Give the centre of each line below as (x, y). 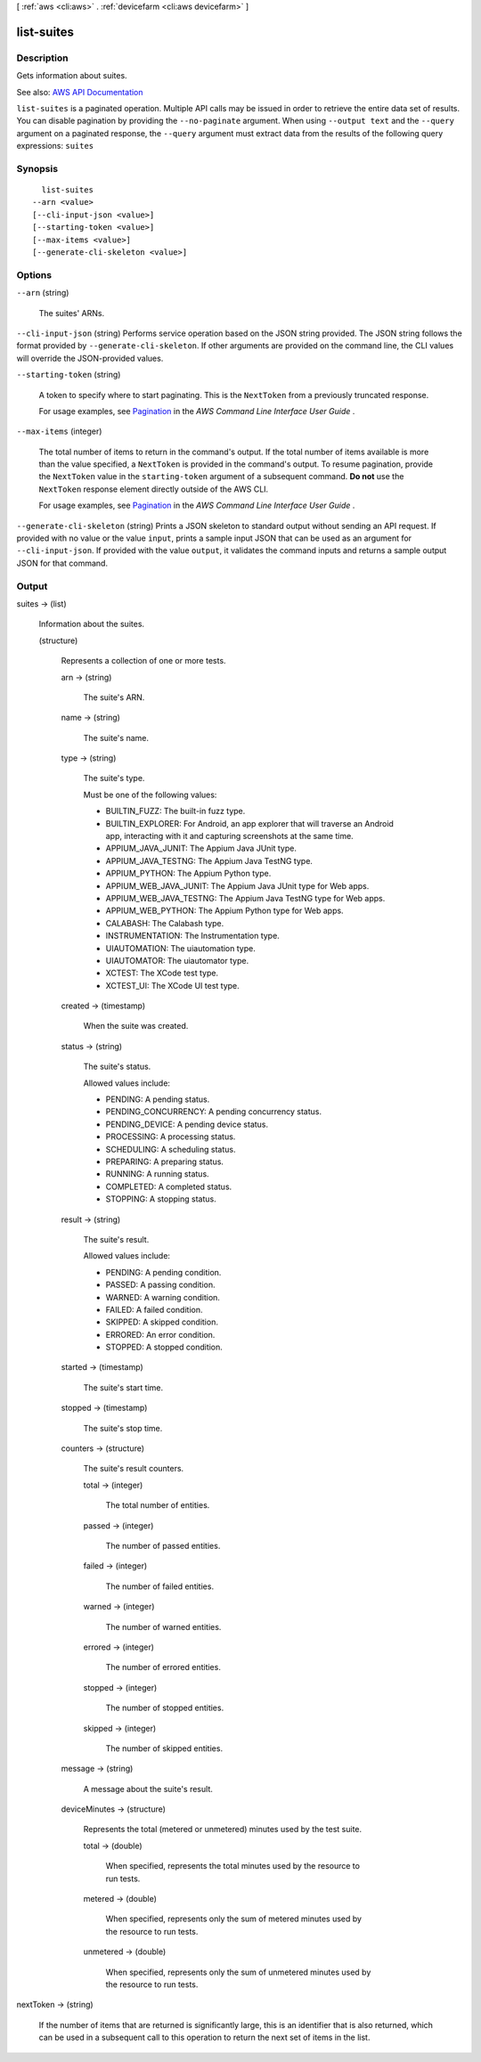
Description (42, 58)
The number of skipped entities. (164, 1748)
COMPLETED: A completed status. (169, 1186)
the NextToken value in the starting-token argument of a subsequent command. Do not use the (221, 477)
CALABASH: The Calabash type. (165, 923)
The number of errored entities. (163, 1667)
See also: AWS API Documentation (80, 92)
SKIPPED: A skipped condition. (162, 1322)
